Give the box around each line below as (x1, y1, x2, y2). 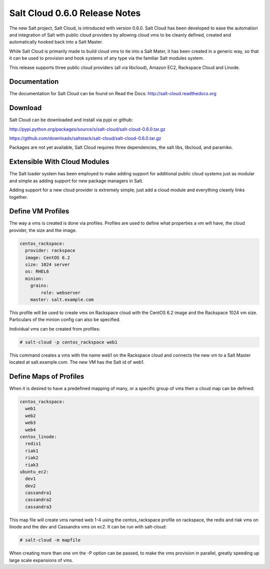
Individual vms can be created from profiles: (9, 326, 100, 332)
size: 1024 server (25, 262, 70, 267)
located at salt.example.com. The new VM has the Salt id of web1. (9, 359, 145, 365)
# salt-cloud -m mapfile (19, 537, 81, 543)
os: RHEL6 (25, 268, 49, 274)
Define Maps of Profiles (9, 372, 84, 381)
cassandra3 (25, 504, 52, 509)
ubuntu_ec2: (19, 469, 49, 474)
